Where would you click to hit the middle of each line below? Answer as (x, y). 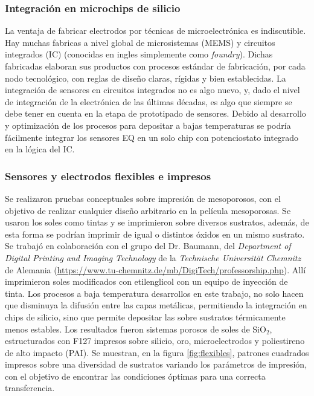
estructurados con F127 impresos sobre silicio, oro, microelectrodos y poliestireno (155, 341)
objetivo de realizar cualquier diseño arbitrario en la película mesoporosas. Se (148, 210)
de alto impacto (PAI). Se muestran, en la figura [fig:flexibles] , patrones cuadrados (157, 352)
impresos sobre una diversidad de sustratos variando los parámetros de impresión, (156, 364)
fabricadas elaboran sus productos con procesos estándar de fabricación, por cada (155, 66)
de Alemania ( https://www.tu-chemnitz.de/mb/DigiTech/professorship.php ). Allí (155, 269)
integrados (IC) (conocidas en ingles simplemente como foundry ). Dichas (139, 54)
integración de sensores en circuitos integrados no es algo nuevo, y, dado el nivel (152, 90)
